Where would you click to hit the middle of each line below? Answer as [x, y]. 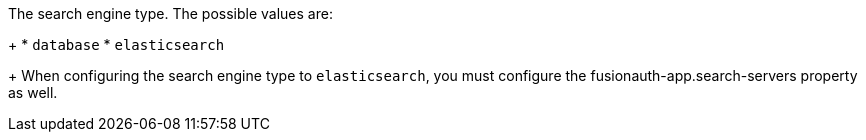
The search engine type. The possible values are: [170, 13]
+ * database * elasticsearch [116, 44]
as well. [33, 92]
